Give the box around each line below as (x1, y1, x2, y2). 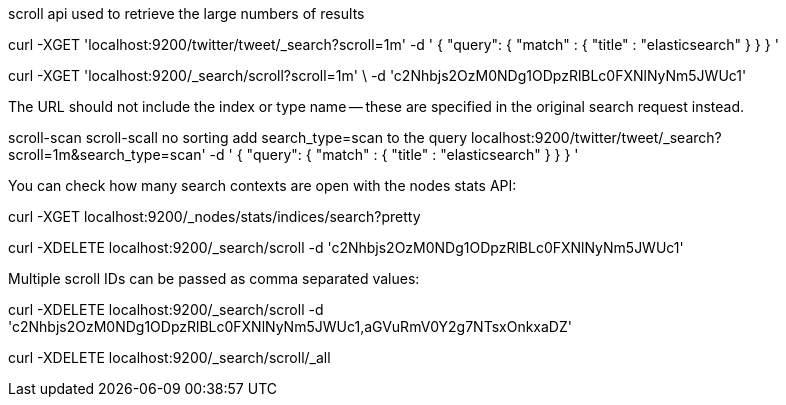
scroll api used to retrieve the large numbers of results (8, 5, 365, 22)
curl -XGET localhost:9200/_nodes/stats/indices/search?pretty (8, 208, 421, 225)
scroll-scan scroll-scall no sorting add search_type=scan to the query (8, 129, 468, 146)
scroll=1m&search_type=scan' (8, 146, 206, 163)
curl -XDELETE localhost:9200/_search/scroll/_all (8, 349, 331, 366)
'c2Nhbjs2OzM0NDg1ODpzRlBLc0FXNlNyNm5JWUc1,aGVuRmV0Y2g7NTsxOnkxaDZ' (8, 318, 572, 335)
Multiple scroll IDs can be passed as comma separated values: (8, 270, 420, 287)
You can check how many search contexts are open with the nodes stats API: (8, 177, 517, 194)
